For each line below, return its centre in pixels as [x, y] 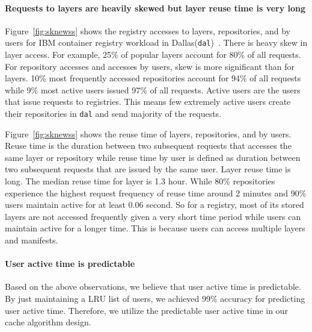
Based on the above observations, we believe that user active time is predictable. [153, 287]
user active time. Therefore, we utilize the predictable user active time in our [146, 310]
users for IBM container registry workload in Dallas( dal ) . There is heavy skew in [156, 42]
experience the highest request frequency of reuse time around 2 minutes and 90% [156, 193]
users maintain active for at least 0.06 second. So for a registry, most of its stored [154, 205]
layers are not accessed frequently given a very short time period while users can [153, 216]
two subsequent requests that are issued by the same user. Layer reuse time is [148, 169]
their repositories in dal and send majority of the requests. [113, 114]
